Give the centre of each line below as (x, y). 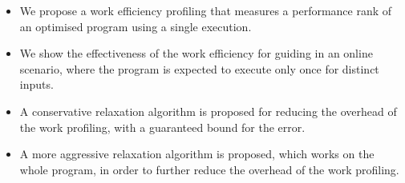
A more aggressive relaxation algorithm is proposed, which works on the (197, 154)
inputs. (36, 84)
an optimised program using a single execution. (136, 26)
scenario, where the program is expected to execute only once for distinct (199, 68)
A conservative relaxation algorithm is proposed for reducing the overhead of (208, 111)
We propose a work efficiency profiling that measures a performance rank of (206, 10)
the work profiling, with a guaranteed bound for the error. (162, 127)
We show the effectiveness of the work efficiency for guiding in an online (196, 53)
